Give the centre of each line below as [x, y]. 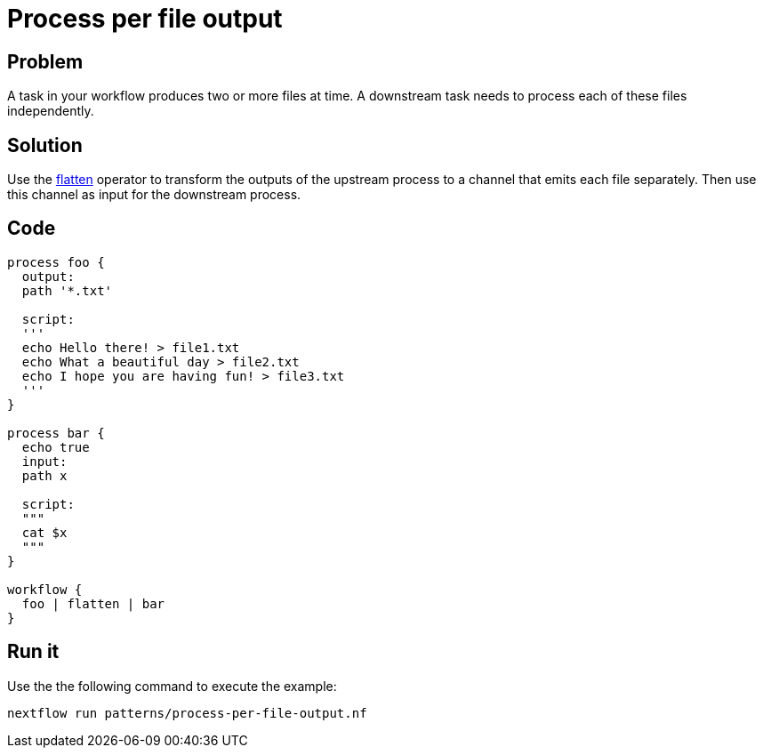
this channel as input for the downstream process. [154, 195]
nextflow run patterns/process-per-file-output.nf [187, 713]
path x [44, 475]
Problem [45, 61]
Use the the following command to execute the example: [172, 686]
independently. [51, 111]
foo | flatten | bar [93, 603]
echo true [56, 447]
